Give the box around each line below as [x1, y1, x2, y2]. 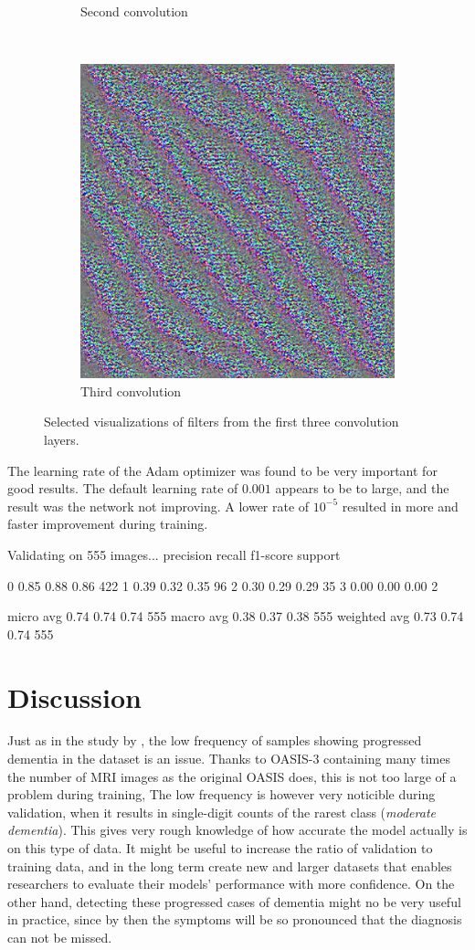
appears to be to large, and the [275, 479, 449, 498]
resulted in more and [342, 496, 459, 515]
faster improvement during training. [7, 514, 208, 533]
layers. [44, 429, 79, 449]
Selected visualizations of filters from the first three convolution [44, 412, 399, 431]
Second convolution [80, 2, 188, 20]
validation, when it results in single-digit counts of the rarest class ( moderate [7, 802, 436, 821]
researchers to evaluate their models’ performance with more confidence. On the [7, 874, 455, 893]
